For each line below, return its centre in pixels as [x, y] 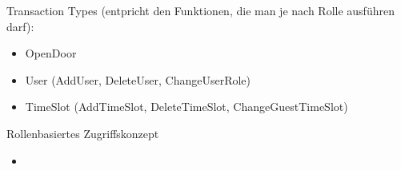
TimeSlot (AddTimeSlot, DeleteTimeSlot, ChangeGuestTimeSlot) [186, 107]
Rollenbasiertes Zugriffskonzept [83, 133]
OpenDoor [51, 53]
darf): [20, 26]
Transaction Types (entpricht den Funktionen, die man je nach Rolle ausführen [200, 10]
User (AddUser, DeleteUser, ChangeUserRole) [138, 79]
